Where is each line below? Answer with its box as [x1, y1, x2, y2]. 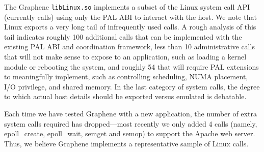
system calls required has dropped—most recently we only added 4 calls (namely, [4, 118, 257, 129]
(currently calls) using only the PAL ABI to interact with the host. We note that [4, 11, 257, 22]
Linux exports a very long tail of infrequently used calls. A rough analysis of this [4, 21, 256, 32]
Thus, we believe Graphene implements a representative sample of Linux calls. [4, 138, 249, 148]
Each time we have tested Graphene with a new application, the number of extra [4, 108, 257, 118]
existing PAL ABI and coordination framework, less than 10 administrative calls [4, 41, 255, 52]
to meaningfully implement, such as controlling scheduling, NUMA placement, [4, 71, 248, 82]
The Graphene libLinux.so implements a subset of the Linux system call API [4, 2, 250, 12]
